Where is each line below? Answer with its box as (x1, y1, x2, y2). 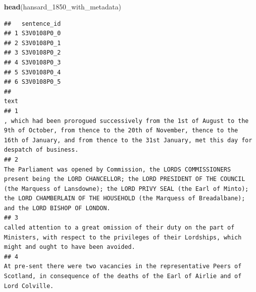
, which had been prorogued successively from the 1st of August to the (4, 117, 249, 124)
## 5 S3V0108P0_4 (4, 68, 61, 76)
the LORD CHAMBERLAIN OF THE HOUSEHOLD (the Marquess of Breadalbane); (4, 195, 245, 202)
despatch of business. (4, 146, 79, 154)
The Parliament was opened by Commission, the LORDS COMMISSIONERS (4, 166, 231, 173)
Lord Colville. (4, 282, 54, 290)
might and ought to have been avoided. (4, 243, 135, 251)
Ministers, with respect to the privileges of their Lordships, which (4, 234, 242, 241)
